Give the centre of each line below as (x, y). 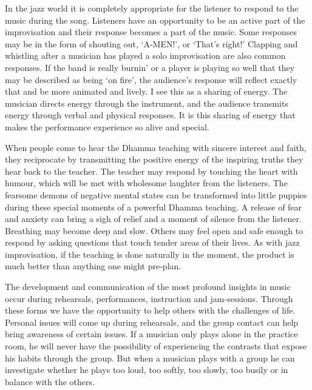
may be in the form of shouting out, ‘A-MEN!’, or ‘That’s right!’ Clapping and (151, 43)
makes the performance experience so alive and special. (107, 126)
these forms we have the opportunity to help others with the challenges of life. (150, 310)
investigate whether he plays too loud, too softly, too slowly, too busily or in (147, 370)
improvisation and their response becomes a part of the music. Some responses (151, 32)
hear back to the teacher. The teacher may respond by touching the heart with (151, 171)
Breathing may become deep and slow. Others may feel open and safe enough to (154, 230)
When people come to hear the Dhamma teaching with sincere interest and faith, (156, 147)
